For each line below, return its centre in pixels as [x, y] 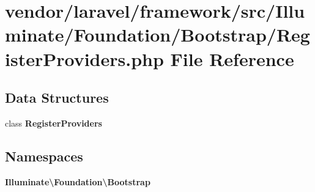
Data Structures [57, 98]
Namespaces [44, 156]
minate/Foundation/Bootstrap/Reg [157, 35]
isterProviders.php [84, 58]
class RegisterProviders [54, 123]
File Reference [232, 58]
